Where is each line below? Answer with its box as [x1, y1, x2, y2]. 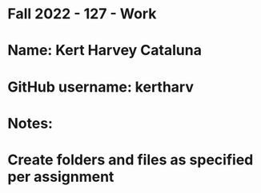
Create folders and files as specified [7, 151, 254, 168]
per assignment [7, 167, 114, 186]
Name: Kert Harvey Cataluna [7, 41, 202, 60]
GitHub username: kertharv [7, 77, 194, 96]
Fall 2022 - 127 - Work [7, 5, 157, 23]
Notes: [7, 114, 54, 132]
